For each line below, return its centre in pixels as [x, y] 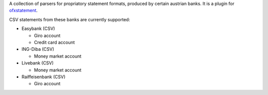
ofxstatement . [24, 10]
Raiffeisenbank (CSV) [43, 77]
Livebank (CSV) [38, 63]
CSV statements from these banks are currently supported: [69, 19]
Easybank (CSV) [38, 29]
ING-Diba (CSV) [38, 49]
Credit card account [54, 42]
